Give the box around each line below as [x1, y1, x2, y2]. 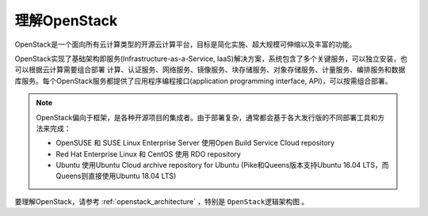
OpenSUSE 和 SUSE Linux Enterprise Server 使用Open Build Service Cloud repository [55, 138, 335, 148]
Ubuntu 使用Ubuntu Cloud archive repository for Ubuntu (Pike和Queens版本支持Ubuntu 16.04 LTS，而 [55, 161, 389, 170]
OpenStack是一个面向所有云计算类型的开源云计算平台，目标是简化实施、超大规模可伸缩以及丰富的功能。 [14, 40, 357, 49]
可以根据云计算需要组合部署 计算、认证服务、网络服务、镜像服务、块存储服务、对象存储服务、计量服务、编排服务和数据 [14, 65, 406, 74]
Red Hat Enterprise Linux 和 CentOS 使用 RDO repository [55, 149, 241, 158]
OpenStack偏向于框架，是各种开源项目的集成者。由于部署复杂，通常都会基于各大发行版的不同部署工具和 [36, 112, 378, 122]
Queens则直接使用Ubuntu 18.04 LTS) [55, 171, 177, 181]
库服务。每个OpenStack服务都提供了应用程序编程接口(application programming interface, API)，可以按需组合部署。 [14, 76, 392, 85]
